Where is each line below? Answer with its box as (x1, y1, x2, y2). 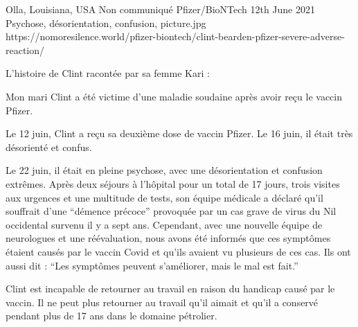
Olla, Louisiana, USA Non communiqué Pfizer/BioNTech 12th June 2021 (6, 2, 316, 16)
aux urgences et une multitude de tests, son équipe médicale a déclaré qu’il (6, 190, 323, 204)
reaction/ (6, 42, 45, 57)
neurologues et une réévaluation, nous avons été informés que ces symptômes (6, 231, 331, 245)
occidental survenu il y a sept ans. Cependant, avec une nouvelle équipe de (6, 217, 323, 231)
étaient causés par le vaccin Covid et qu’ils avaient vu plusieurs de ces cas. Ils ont (6, 244, 351, 258)
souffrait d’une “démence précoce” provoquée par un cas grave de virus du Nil (6, 204, 337, 218)
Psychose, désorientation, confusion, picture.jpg (6, 15, 206, 30)
